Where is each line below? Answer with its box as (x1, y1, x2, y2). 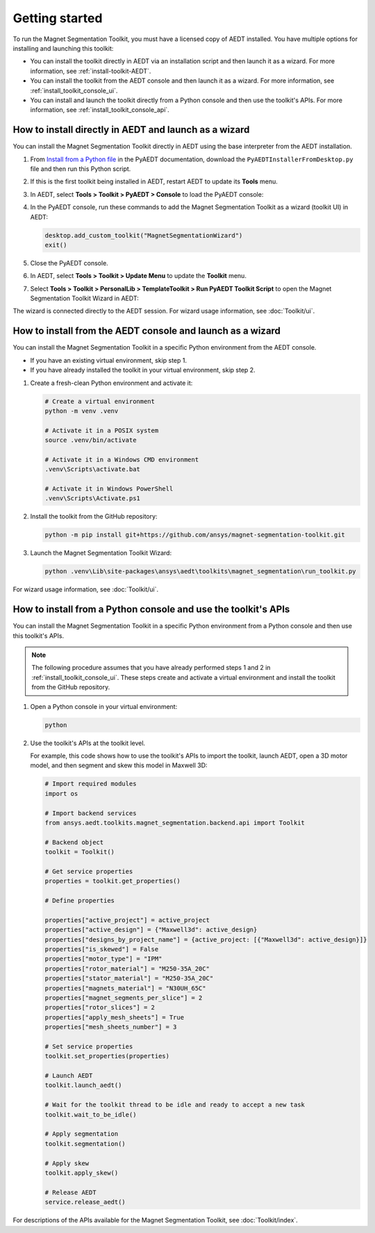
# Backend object (44, 838, 104, 846)
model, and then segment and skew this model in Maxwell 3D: (30, 761, 208, 769)
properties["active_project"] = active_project (44, 916, 210, 924)
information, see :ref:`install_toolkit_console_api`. (30, 106, 169, 114)
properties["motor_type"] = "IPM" (44, 955, 162, 963)
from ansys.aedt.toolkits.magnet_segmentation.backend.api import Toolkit (44, 819, 306, 826)
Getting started (12, 10, 103, 26)
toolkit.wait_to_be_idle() (44, 1111, 137, 1118)
